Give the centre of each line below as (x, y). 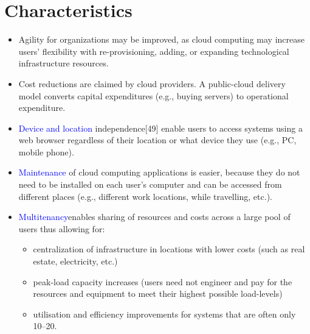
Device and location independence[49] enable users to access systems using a (160, 128)
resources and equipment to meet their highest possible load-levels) (158, 293)
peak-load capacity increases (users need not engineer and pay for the (163, 281)
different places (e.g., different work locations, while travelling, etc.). (145, 196)
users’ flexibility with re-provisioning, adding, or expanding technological (154, 51)
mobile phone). (46, 151)
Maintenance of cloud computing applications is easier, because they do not (159, 172)
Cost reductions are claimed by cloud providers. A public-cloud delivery (152, 83)
